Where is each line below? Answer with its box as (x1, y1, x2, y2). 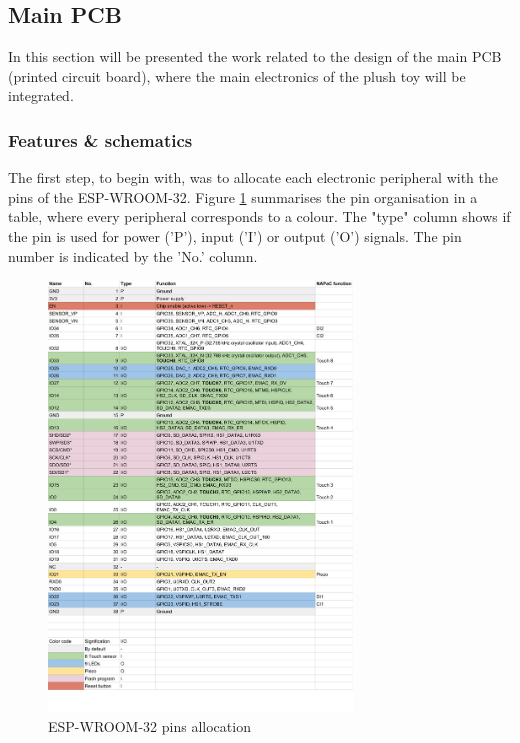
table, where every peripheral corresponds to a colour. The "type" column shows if (8, 206, 511, 227)
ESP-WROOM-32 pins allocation (48, 715, 251, 736)
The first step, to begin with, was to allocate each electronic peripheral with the (8, 167, 498, 188)
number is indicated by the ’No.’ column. (8, 245, 258, 266)
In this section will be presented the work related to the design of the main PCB (8, 46, 502, 67)
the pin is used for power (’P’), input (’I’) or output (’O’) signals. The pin (8, 225, 462, 246)
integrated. (8, 85, 74, 106)
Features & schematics (8, 127, 193, 152)
